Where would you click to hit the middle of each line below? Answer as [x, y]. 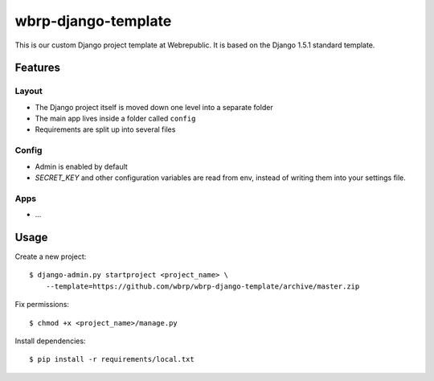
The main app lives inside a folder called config [115, 119]
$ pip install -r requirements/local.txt [112, 359]
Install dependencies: [50, 341]
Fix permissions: [42, 305]
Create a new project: [51, 256]
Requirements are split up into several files [105, 129]
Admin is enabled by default [81, 166]
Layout [29, 91]
